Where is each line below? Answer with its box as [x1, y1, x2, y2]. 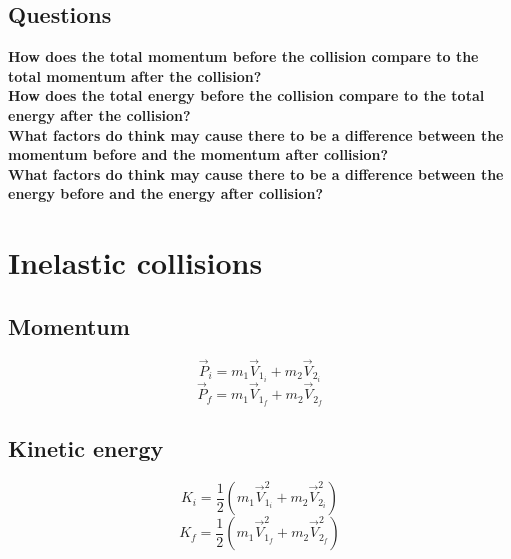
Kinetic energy [8, 433, 164, 464]
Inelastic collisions [8, 242, 263, 283]
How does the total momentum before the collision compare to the [8, 46, 479, 67]
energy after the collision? [8, 104, 191, 125]
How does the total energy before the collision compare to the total [8, 85, 485, 106]
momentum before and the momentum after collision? [8, 144, 388, 165]
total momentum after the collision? [8, 65, 262, 86]
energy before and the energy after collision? [8, 183, 324, 204]
